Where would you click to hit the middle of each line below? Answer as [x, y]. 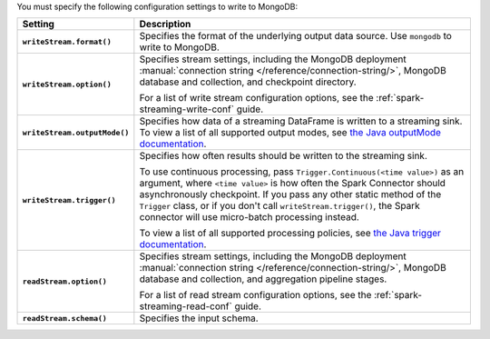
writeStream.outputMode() [76, 132]
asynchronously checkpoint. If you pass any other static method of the [290, 194]
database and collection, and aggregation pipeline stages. [263, 279]
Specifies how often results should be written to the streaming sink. [284, 156]
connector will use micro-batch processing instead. [250, 217]
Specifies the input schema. [199, 318]
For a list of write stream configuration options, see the [256, 98]
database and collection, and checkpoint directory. [248, 82]
